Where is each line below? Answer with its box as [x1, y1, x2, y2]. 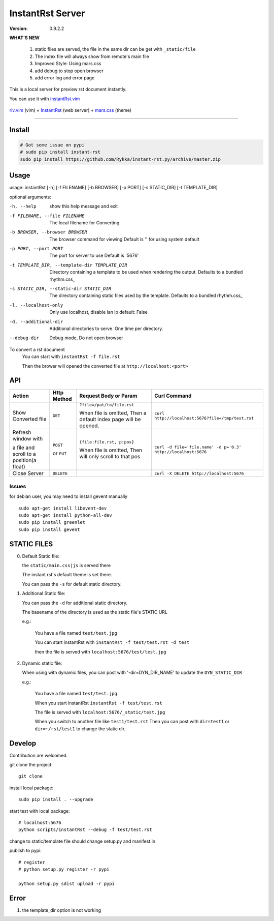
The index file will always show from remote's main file [35, 53, 149, 60]
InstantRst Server [9, 8, 85, 19]
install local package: [9, 785, 54, 791]
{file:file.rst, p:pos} [79, 439, 134, 444]
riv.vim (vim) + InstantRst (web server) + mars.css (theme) [9, 107, 132, 113]
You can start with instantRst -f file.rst [22, 353, 120, 360]
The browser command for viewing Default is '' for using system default [49, 236, 200, 242]
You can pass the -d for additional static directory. [22, 600, 128, 606]
